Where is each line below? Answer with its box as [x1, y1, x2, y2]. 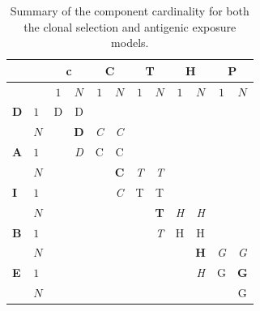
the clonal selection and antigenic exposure [23, 18, 237, 35]
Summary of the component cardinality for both [10, 2, 249, 19]
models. [111, 34, 149, 51]
